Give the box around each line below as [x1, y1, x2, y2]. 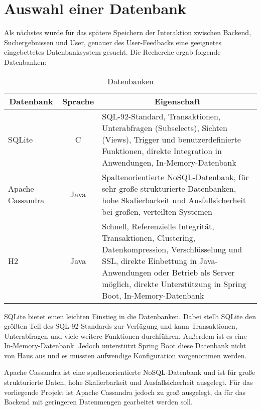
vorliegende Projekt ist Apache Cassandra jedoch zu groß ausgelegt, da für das [4, 386, 246, 397]
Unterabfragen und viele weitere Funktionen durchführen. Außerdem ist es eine [4, 330, 247, 341]
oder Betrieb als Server [154, 266, 235, 278]
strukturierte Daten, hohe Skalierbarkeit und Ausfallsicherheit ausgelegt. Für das [4, 377, 253, 387]
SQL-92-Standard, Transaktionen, [102, 110, 221, 122]
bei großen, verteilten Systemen [102, 205, 212, 217]
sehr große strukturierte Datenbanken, [102, 182, 236, 194]
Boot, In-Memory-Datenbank [102, 289, 204, 301]
